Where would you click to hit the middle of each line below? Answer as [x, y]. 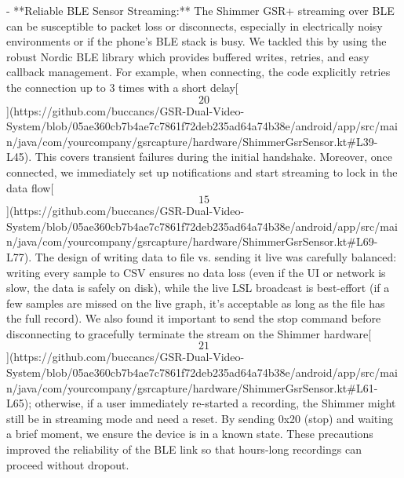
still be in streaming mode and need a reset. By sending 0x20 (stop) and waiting [200, 418]
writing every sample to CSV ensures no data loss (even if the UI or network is [196, 272]
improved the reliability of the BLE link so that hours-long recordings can [184, 449]
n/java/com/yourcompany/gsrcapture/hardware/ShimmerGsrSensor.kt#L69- [192, 241]
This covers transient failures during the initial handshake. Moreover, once [213, 157]
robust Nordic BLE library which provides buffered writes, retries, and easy [188, 56]
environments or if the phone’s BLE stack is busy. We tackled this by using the [197, 41]
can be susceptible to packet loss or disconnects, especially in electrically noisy [195, 26]
